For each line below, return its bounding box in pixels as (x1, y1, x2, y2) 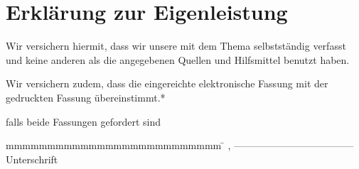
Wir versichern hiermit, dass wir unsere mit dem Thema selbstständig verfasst (6, 38, 346, 53)
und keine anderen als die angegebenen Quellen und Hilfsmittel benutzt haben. (6, 52, 350, 67)
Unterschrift (6, 151, 58, 166)
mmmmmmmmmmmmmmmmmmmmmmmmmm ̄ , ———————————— (6, 138, 354, 153)
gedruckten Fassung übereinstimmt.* (6, 89, 166, 104)
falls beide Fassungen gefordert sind (6, 114, 161, 129)
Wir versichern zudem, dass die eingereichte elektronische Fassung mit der (6, 76, 328, 91)
